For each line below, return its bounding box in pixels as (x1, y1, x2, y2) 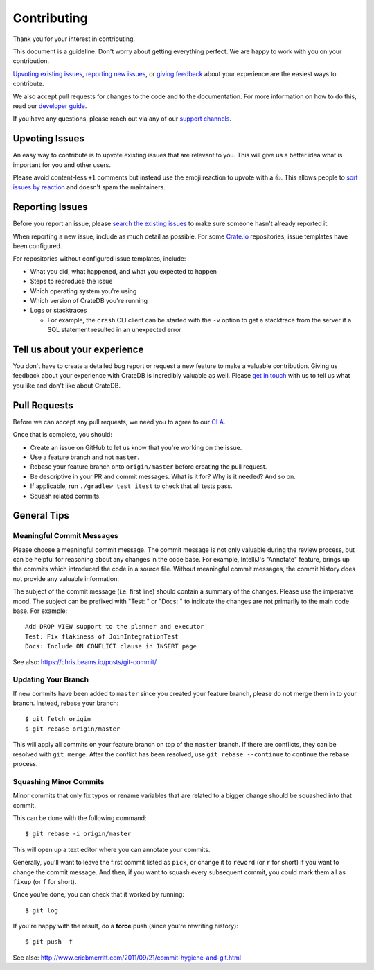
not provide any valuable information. (12, 574, 119, 582)
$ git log (25, 906, 58, 915)
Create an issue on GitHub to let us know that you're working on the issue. (30, 443, 242, 451)
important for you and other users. (12, 160, 111, 169)
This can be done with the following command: (12, 813, 147, 822)
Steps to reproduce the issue (30, 277, 113, 286)
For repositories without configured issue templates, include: (12, 254, 186, 263)
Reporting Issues (12, 201, 88, 213)
